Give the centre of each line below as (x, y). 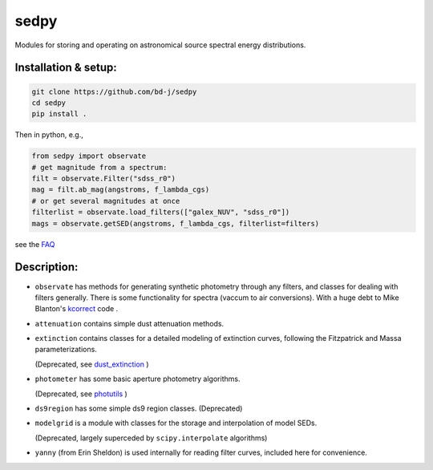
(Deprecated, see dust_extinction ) (92, 364)
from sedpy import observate (89, 156)
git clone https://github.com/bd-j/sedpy (114, 91)
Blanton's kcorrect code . (77, 309)
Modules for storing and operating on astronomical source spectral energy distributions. (160, 45)
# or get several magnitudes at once (106, 201)
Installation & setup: (66, 68)
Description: (47, 267)
